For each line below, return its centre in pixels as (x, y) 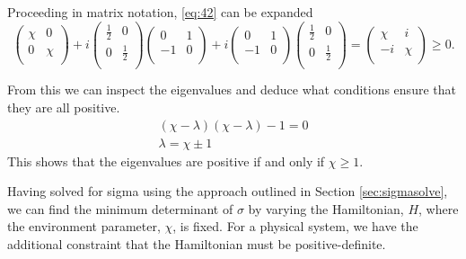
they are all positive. (64, 107)
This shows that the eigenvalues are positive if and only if (166, 161)
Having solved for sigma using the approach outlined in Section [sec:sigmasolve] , (228, 191)
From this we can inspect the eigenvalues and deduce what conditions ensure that (232, 89)
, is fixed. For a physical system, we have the (295, 226)
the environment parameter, (84, 226)
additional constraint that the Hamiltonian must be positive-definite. (197, 244)
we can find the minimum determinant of (120, 208)
